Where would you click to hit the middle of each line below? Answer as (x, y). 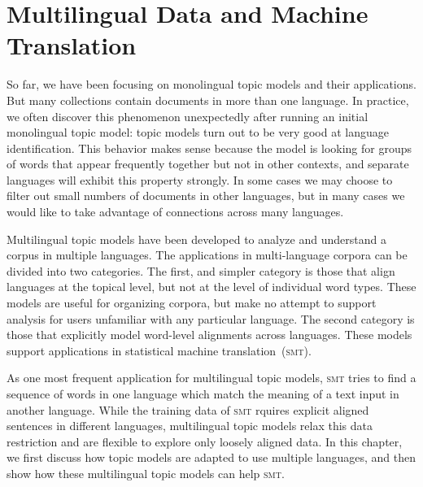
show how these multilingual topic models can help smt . (146, 473)
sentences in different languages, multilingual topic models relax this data (190, 426)
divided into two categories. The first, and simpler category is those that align (201, 270)
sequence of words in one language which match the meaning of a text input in (203, 394)
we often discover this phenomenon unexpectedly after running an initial (188, 116)
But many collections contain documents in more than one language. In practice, (208, 100)
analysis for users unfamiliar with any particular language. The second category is (211, 318)
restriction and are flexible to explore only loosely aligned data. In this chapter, (205, 441)
